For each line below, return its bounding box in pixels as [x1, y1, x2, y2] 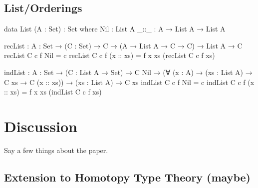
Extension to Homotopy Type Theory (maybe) [4, 169, 251, 184]
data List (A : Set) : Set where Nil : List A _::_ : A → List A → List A [4, 23, 226, 34]
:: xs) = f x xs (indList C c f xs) [4, 86, 102, 97]
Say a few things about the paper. [4, 144, 108, 155]
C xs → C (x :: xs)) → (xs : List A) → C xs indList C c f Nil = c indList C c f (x [4, 76, 255, 87]
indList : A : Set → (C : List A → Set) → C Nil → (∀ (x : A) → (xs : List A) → [4, 66, 253, 77]
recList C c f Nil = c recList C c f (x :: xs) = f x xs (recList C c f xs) [4, 50, 215, 60]
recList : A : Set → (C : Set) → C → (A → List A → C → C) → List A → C [4, 40, 243, 50]
